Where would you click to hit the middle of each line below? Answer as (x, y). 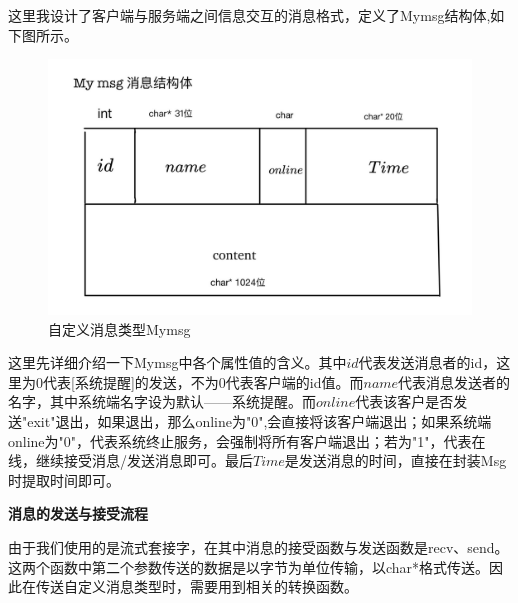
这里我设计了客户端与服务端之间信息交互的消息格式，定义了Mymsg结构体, (249, 15)
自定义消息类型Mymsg (119, 328)
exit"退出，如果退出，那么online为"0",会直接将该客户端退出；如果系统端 (259, 421)
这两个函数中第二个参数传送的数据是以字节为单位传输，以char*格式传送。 (249, 566)
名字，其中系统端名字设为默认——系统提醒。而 (162, 401)
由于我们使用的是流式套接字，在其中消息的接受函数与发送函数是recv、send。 (258, 547)
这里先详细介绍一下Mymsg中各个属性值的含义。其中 (177, 362)
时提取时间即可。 (64, 479)
